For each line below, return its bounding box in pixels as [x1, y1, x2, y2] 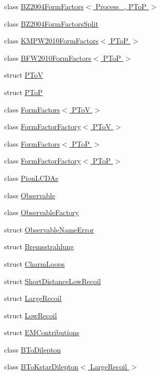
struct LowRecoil [4, 310, 57, 320]
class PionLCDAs [4, 172, 59, 183]
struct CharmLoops [4, 258, 65, 269]
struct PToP [4, 86, 43, 97]
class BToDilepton [4, 344, 61, 355]
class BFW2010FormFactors [4, 52, 92, 63]
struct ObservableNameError [4, 224, 94, 235]
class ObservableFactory [4, 207, 79, 218]
